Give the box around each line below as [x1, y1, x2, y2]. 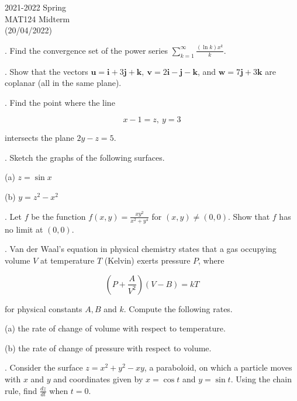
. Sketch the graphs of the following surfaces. [5, 151, 165, 163]
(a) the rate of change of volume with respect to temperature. [5, 322, 226, 334]
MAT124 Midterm [5, 12, 70, 25]
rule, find [5, 384, 37, 396]
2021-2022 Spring [5, 1, 67, 13]
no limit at [5, 223, 43, 235]
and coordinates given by [53, 372, 143, 385]
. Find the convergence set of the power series [5, 44, 168, 56]
